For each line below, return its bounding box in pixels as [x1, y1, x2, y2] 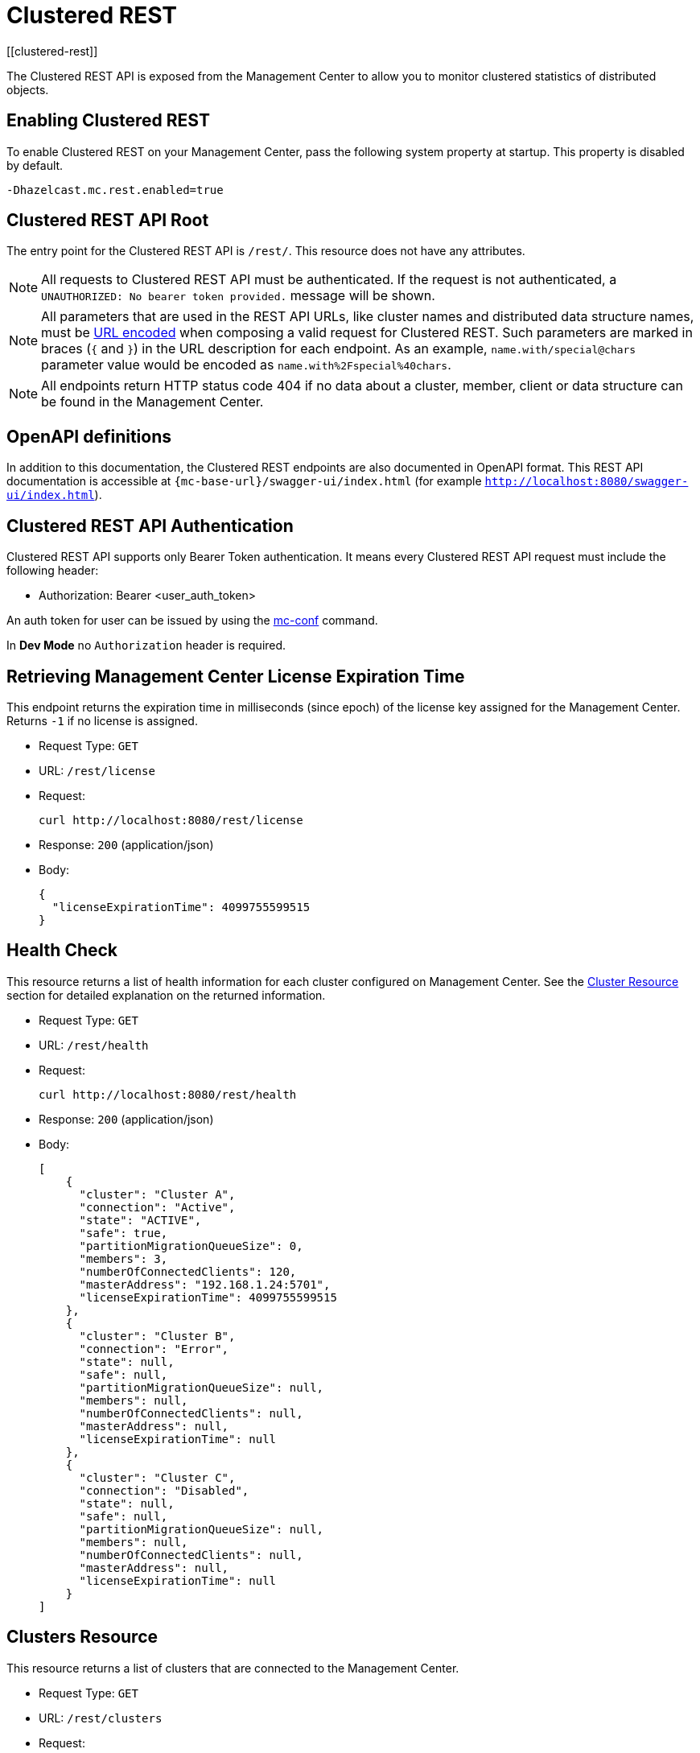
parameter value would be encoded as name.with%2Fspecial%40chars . [41, 357, 451, 373]
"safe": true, [79, 1226, 168, 1239]
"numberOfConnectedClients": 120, [79, 1264, 297, 1278]
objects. [6, 82, 49, 97]
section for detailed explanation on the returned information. [6, 988, 326, 1002]
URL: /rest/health [39, 1037, 149, 1052]
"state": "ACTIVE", [79, 1213, 202, 1227]
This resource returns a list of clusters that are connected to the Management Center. [6, 1660, 459, 1675]
